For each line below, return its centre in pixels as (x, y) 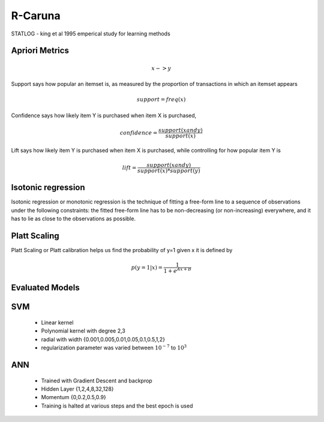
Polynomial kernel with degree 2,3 (83, 331)
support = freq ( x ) (161, 100)
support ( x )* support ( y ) (169, 170)
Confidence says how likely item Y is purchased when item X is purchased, (104, 115)
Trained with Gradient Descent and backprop (97, 381)
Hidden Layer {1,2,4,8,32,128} (77, 389)
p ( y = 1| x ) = (147, 268)
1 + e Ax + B (177, 270)
